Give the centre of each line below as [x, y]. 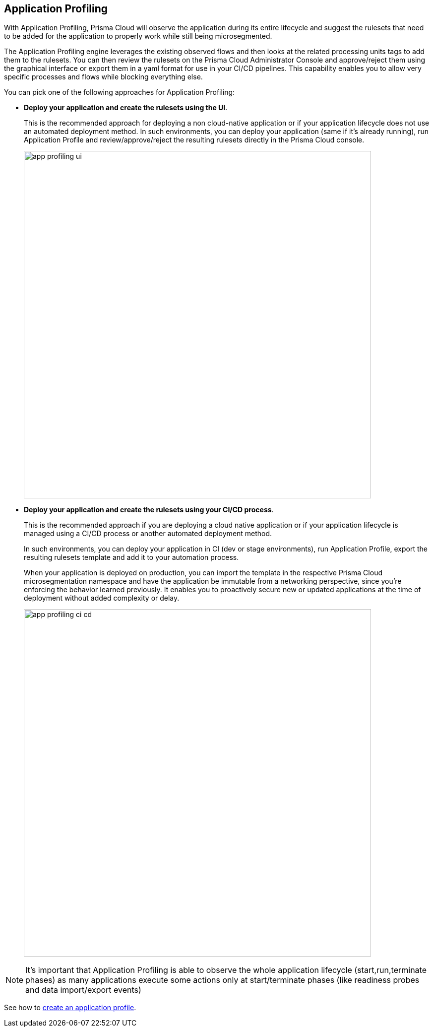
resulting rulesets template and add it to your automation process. [131, 557]
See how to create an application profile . [70, 1008]
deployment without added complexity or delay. [102, 598]
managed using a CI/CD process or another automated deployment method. [148, 534]
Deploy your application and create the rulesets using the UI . [126, 108]
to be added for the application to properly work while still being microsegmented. [138, 36]
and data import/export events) [83, 990]
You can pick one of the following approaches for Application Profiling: [120, 92]
